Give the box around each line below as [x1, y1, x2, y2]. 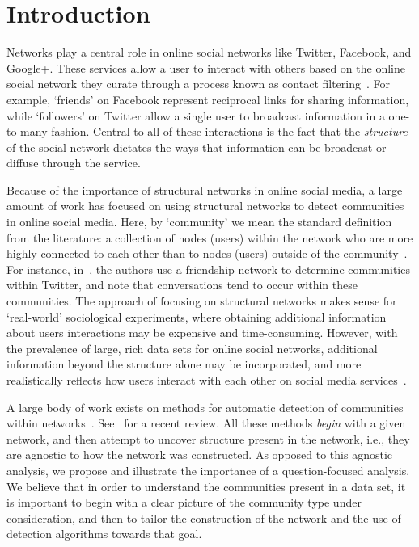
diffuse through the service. [6, 154, 141, 171]
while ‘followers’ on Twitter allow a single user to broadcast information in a [6, 107, 385, 124]
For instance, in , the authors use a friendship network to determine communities [6, 260, 410, 277]
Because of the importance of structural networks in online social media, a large [6, 181, 403, 198]
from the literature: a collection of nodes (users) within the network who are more [6, 229, 413, 246]
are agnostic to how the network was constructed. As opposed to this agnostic [6, 446, 392, 463]
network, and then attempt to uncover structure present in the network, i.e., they [6, 430, 410, 447]
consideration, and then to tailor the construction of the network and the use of [6, 509, 401, 526]
